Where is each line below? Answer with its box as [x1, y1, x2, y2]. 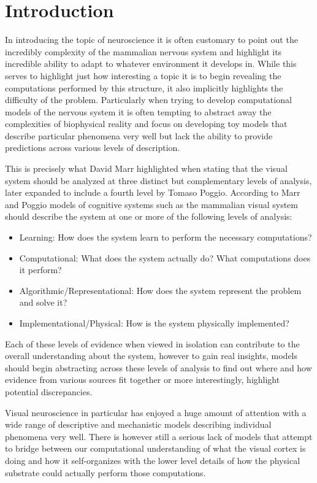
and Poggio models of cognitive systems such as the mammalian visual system [5, 198, 298, 211]
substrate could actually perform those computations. [5, 466, 206, 479]
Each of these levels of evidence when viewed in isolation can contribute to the [5, 337, 300, 350]
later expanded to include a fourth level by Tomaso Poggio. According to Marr [5, 186, 300, 199]
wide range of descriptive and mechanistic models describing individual [5, 418, 272, 431]
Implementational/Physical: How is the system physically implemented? [19, 317, 289, 329]
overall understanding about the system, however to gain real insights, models [5, 349, 298, 362]
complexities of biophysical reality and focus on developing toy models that [5, 117, 288, 130]
